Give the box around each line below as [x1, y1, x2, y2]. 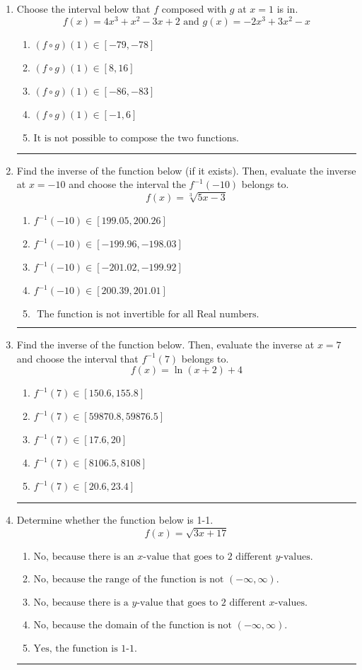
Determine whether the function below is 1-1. [16, 512, 214, 527]
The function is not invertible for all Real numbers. [37, 310, 259, 320]
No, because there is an [33, 551, 134, 562]
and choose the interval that [16, 351, 139, 365]
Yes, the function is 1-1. [33, 643, 137, 654]
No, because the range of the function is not [33, 574, 224, 584]
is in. [276, 1, 298, 16]
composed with [161, 1, 227, 16]
